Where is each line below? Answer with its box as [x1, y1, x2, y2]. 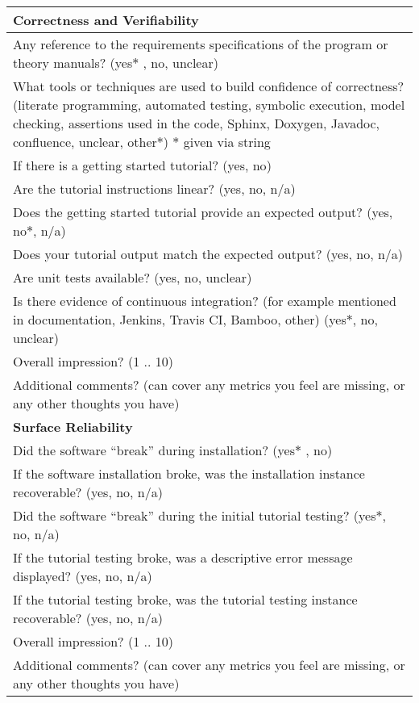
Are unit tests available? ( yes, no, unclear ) [13, 268, 252, 287]
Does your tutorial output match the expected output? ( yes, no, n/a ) [13, 245, 404, 263]
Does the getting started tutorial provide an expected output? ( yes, [13, 203, 393, 221]
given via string [183, 132, 271, 151]
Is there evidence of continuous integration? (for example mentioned [13, 291, 396, 310]
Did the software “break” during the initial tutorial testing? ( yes [13, 506, 376, 525]
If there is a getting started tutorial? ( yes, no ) [13, 156, 272, 174]
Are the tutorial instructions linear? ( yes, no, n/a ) [13, 179, 296, 198]
